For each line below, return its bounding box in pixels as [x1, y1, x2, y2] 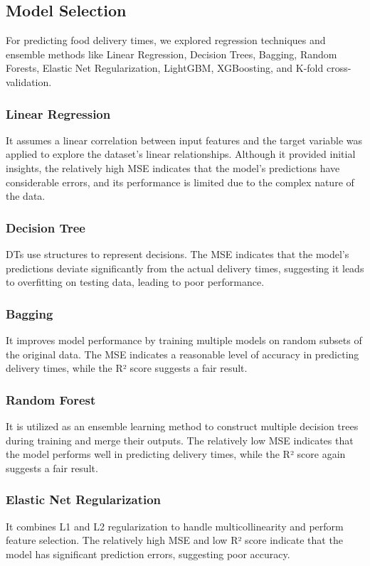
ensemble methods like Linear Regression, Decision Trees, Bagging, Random [6, 46, 337, 61]
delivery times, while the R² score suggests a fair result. [6, 361, 248, 375]
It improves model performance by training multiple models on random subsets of [6, 332, 362, 347]
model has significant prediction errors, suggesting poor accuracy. [6, 546, 290, 561]
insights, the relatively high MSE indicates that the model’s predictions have [6, 160, 340, 175]
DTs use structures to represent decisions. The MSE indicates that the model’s [6, 246, 349, 261]
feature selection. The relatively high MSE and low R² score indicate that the [6, 533, 343, 548]
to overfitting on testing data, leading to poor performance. [6, 274, 265, 289]
